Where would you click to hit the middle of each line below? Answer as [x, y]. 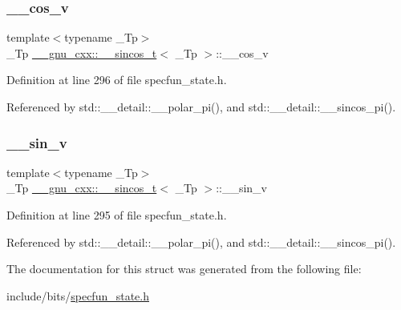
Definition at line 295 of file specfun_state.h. [117, 215]
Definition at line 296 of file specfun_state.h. [117, 80]
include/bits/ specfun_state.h [78, 295]
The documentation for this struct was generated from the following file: [184, 269]
